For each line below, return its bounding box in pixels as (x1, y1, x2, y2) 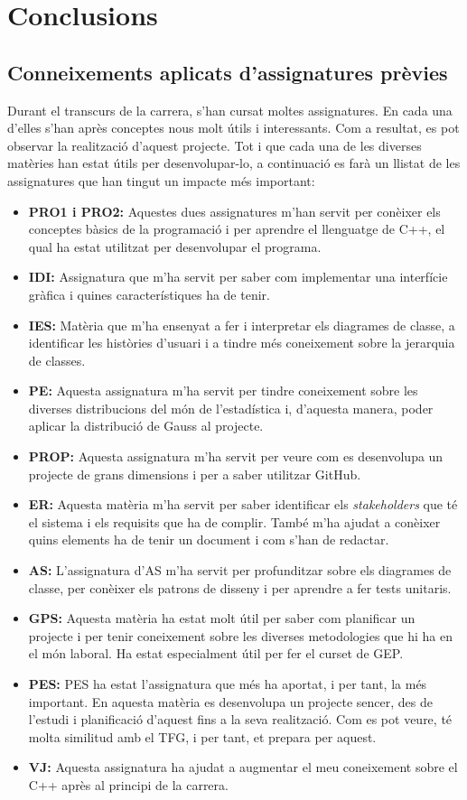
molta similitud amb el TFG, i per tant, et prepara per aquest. (28, 727, 377, 746)
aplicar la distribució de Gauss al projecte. (28, 416, 264, 435)
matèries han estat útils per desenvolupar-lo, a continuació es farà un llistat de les (7, 153, 461, 172)
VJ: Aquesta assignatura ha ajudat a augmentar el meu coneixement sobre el (28, 758, 458, 777)
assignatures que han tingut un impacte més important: (7, 171, 315, 190)
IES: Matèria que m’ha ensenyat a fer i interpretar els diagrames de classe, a (28, 315, 455, 334)
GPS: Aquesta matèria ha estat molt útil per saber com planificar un (28, 609, 416, 628)
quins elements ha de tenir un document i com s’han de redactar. (28, 530, 389, 549)
